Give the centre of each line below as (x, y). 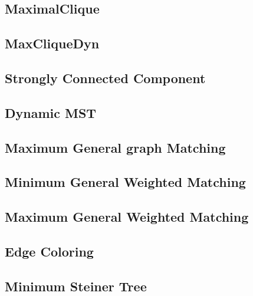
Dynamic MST (51, 112)
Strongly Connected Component (105, 78)
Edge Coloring (49, 251)
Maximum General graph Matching (115, 147)
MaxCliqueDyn (52, 43)
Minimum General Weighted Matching (125, 182)
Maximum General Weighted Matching (127, 217)
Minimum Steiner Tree (76, 286)
